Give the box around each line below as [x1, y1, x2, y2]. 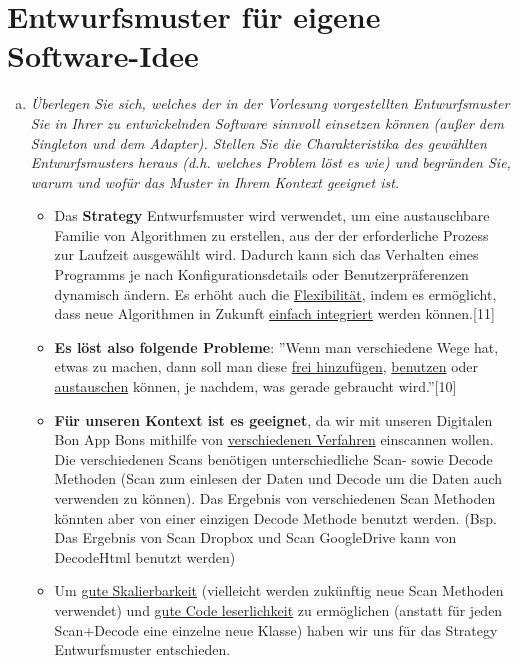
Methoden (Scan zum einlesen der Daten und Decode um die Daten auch [54, 468, 503, 489]
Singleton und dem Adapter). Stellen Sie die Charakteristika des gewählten [30, 132, 487, 153]
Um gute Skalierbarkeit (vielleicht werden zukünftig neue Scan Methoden [54, 580, 504, 601]
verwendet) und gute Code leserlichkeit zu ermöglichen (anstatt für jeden [54, 599, 503, 620]
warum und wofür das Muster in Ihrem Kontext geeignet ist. [30, 171, 400, 192]
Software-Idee [7, 35, 199, 76]
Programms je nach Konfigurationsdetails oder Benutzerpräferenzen [54, 264, 469, 285]
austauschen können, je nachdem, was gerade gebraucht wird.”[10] [54, 376, 457, 397]
